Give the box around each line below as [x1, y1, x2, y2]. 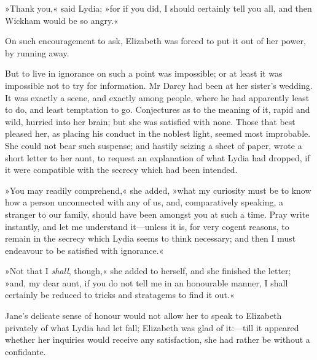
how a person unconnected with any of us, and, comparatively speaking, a [5, 196, 283, 209]
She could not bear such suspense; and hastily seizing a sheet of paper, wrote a [5, 139, 302, 151]
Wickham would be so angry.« [5, 13, 119, 26]
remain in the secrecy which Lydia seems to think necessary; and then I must [5, 232, 296, 245]
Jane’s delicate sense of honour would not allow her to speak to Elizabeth [5, 309, 282, 322]
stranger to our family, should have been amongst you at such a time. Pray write [5, 207, 310, 220]
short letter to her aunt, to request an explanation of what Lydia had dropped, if [5, 151, 310, 164]
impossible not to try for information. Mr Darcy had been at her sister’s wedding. [5, 79, 313, 91]
